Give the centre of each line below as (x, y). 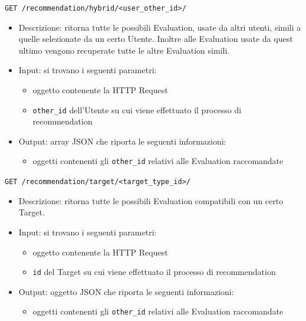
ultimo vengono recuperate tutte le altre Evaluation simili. (124, 50)
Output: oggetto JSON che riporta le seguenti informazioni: (126, 291)
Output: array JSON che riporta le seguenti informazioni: (122, 141)
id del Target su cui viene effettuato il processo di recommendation (154, 272)
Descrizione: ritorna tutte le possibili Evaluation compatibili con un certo (151, 200)
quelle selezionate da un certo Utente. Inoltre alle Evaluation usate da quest (156, 39)
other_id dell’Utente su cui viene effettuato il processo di (137, 109)
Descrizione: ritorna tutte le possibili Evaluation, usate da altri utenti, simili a (160, 27)
